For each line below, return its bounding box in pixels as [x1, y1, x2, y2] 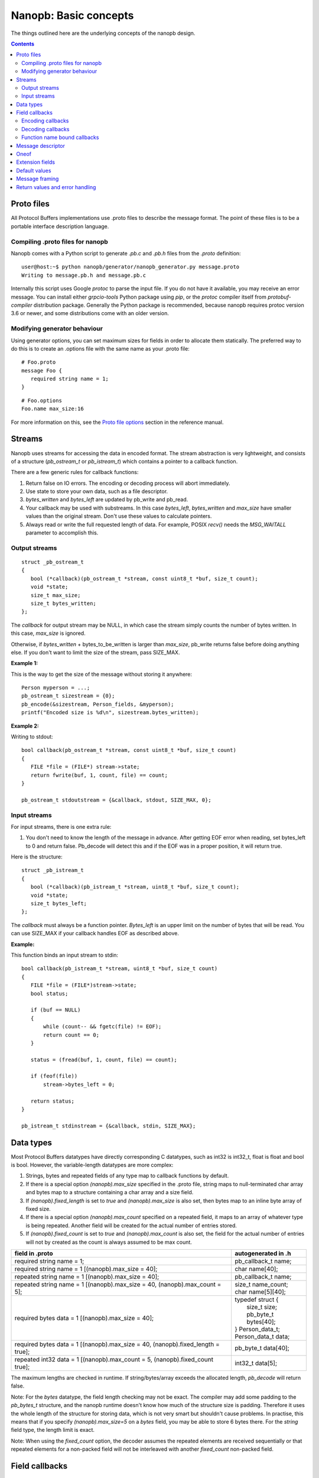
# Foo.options [21, 397, 62, 404]
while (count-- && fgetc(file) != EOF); [43, 1023, 162, 1030]
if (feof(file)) [30, 1073, 78, 1080]
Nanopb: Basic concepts [11, 9, 134, 22]
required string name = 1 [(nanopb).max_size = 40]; [14, 1265, 158, 1273]
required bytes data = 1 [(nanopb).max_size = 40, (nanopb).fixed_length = [14, 1340, 220, 1348]
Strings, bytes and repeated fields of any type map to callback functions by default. [25, 1172, 229, 1179]
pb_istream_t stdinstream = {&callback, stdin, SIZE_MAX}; [21, 1122, 196, 1129]
